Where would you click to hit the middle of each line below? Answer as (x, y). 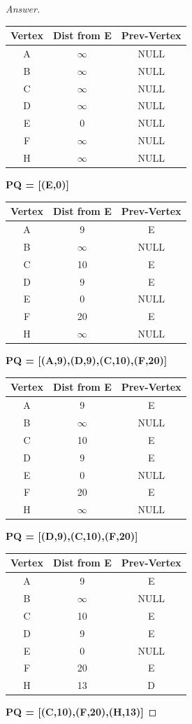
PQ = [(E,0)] (37, 185)
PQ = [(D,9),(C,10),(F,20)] (72, 536)
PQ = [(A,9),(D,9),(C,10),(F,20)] (87, 360)
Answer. (23, 8)
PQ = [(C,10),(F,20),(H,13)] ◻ (81, 712)
